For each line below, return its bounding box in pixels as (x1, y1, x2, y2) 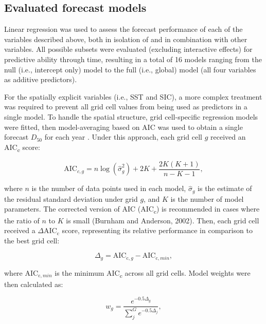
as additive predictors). (4, 74, 77, 85)
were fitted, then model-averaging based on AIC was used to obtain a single (4, 121, 243, 132)
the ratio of (4, 215, 40, 225)
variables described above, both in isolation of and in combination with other (4, 33, 247, 44)
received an (210, 131, 246, 142)
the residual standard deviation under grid (4, 193, 138, 204)
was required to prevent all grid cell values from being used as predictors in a (4, 101, 247, 112)
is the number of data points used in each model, (31, 183, 186, 194)
